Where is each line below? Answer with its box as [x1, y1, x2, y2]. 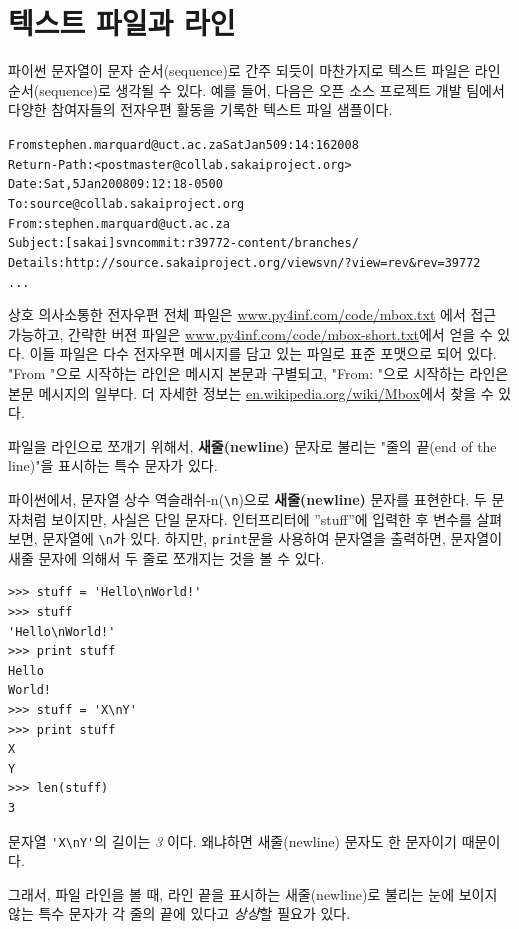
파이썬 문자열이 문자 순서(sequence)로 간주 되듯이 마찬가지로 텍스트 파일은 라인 [8, 60, 501, 81]
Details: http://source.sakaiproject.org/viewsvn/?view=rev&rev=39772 [8, 255, 481, 270]
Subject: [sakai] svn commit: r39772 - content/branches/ [8, 236, 359, 251]
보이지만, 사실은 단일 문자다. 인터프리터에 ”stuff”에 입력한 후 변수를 [51, 508, 472, 529]
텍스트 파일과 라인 [8, 2, 236, 43]
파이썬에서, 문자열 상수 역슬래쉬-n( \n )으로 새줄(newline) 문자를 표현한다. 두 [8, 488, 487, 509]
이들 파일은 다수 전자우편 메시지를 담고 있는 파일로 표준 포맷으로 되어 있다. [29, 343, 497, 364]
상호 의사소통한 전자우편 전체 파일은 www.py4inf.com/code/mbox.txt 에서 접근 [8, 304, 497, 325]
